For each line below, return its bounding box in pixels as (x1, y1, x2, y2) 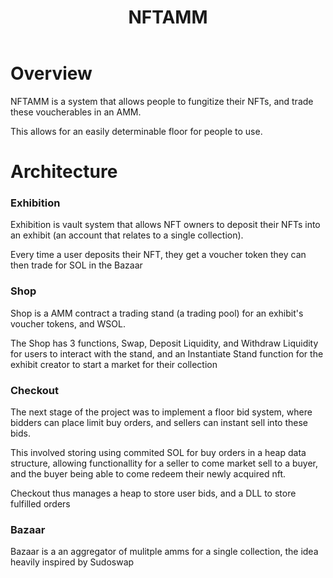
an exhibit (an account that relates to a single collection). (10, 229, 244, 241)
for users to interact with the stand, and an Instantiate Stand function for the (10, 347, 324, 360)
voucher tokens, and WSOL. (10, 317, 126, 330)
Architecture (10, 161, 118, 183)
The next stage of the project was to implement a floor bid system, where (10, 406, 313, 418)
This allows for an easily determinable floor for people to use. (10, 125, 263, 137)
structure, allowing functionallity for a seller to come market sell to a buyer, (10, 457, 318, 470)
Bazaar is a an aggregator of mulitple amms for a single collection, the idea (10, 546, 319, 558)
